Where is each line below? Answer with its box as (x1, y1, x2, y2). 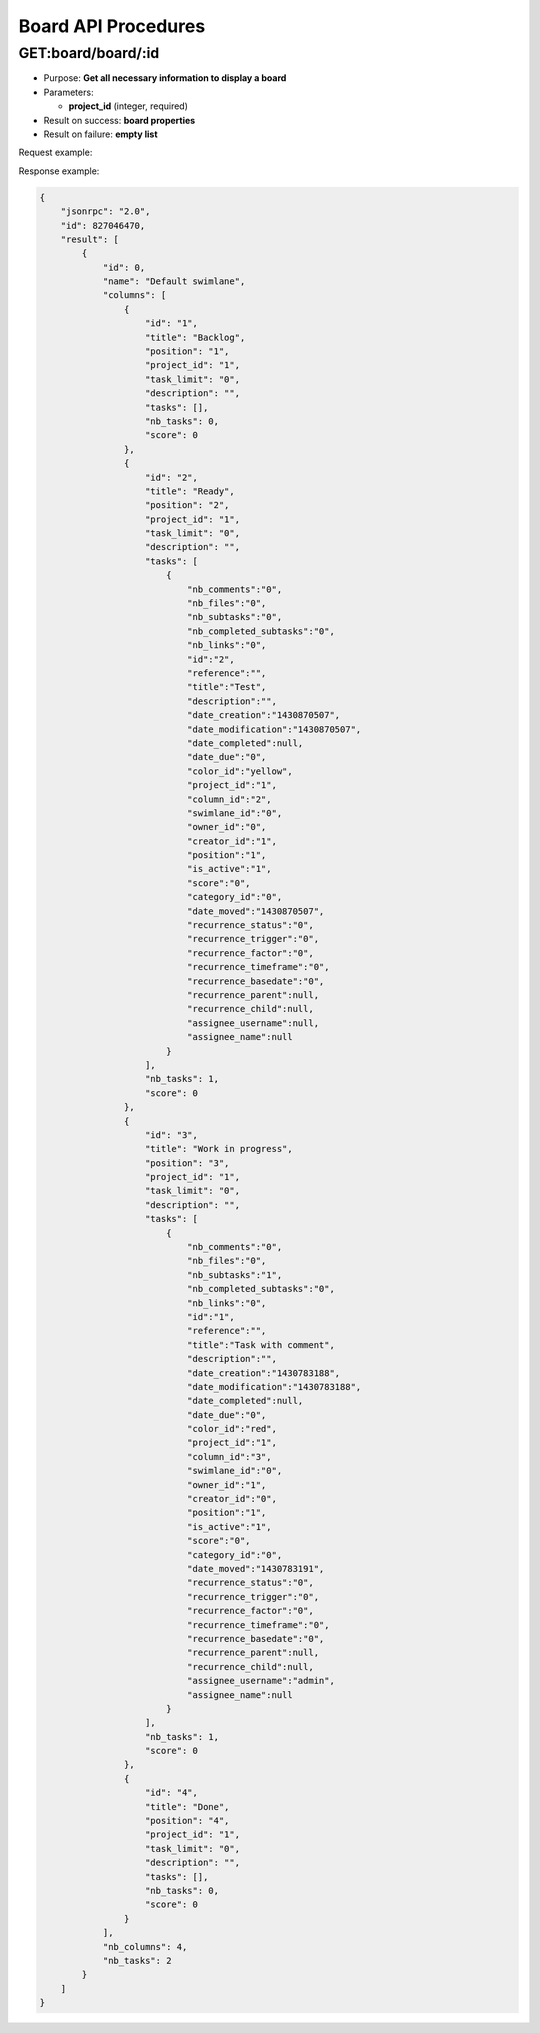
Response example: (18, 165, 100, 177)
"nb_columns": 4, (102, 1941, 188, 1952)
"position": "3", (145, 1157, 230, 1169)
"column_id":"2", (186, 793, 272, 805)
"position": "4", (145, 1815, 230, 1827)
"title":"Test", (186, 681, 267, 693)
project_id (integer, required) (68, 100, 189, 112)
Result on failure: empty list (43, 128, 159, 140)
